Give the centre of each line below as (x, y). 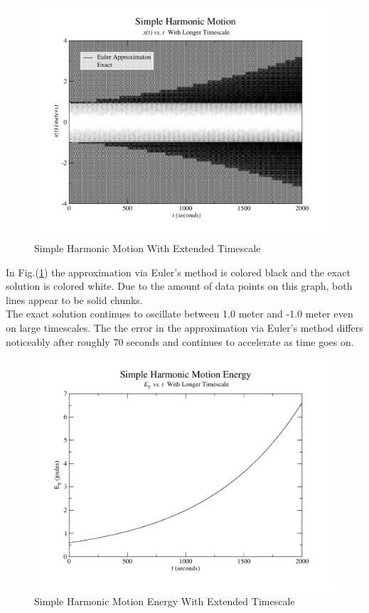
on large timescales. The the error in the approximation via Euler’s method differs (184, 328)
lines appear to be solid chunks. (74, 299)
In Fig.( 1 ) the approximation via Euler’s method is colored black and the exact (178, 272)
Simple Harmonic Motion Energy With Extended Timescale (165, 601)
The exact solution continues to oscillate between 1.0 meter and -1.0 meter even (180, 314)
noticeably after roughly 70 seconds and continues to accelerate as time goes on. (180, 341)
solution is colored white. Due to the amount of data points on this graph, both (179, 286)
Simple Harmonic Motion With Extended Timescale (148, 248)
